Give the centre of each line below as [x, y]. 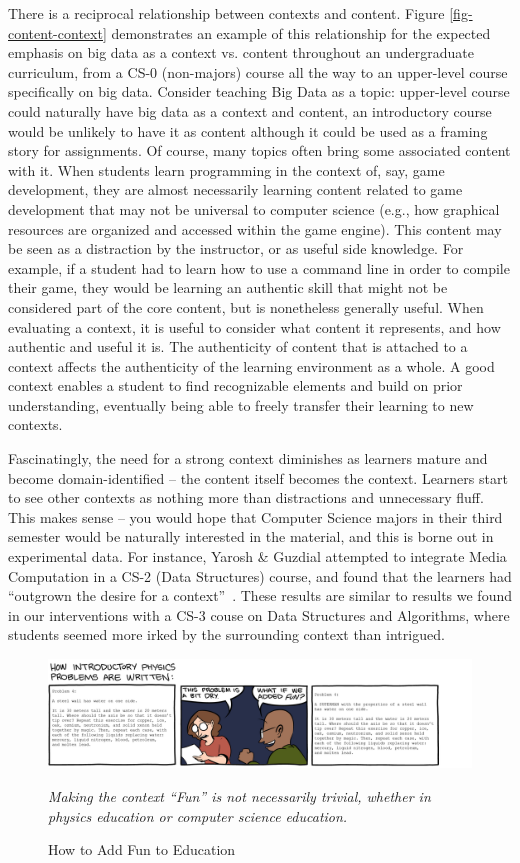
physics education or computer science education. [198, 815]
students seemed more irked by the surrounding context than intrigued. [226, 634]
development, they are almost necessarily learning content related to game [235, 189]
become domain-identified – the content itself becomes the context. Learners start [258, 477]
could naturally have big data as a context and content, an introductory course [250, 110]
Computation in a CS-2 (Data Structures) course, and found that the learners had [260, 575]
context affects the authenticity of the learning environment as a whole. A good [251, 365]
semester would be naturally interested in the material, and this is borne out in [251, 536]
